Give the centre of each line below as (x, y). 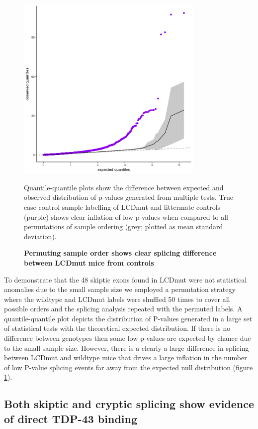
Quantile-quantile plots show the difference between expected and (124, 187)
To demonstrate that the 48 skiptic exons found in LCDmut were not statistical (126, 279)
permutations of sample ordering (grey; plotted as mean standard (124, 226)
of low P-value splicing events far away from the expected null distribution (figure (129, 367)
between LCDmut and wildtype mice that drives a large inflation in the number (126, 357)
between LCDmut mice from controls (89, 262)
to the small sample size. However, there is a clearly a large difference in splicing (127, 348)
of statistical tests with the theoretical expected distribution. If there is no (117, 328)
